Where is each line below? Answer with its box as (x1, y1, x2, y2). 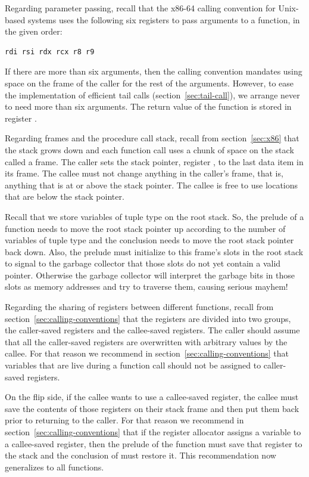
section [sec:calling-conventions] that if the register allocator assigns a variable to (5, 426, 301, 438)
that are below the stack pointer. (5, 190, 124, 203)
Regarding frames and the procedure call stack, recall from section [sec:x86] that (5, 132, 299, 144)
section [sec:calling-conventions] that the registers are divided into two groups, (5, 312, 291, 324)
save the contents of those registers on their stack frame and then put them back (5, 402, 299, 414)
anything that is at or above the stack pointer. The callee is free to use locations (5, 178, 298, 191)
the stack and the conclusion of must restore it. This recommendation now (5, 449, 276, 461)
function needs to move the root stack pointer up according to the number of (5, 222, 286, 234)
